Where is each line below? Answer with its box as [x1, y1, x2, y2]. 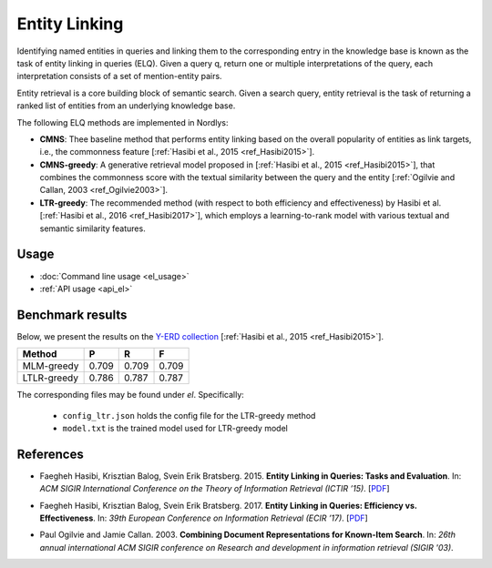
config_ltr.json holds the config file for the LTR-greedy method [62, 410, 316, 421]
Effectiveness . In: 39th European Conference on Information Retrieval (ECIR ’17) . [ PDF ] [39, 512, 368, 523]
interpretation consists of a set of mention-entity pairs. [16, 71, 222, 82]
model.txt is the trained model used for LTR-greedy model [62, 423, 289, 433]
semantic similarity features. [39, 223, 146, 234]
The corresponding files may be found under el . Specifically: [16, 390, 245, 401]
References [16, 446, 84, 461]
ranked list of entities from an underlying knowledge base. [16, 100, 236, 111]
